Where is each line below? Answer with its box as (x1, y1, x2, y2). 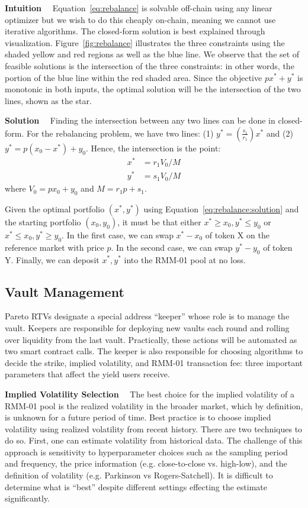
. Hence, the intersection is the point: (85, 141, 221, 154)
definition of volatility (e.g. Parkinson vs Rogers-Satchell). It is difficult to (5, 469, 273, 481)
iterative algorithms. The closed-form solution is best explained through (5, 25, 265, 37)
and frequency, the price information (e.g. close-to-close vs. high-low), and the (5, 457, 287, 470)
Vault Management (5, 282, 124, 300)
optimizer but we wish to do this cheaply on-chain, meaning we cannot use (5, 13, 276, 25)
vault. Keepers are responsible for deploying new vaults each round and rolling (5, 321, 290, 334)
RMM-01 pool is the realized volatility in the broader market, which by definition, (5, 399, 303, 412)
